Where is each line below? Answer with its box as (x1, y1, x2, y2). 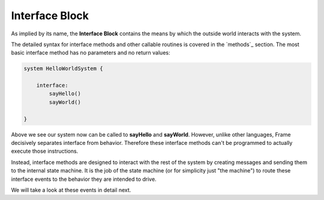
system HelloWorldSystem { (23, 65, 103, 72)
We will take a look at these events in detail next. (11, 186, 131, 193)
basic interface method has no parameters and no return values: (11, 49, 170, 56)
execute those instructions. (11, 147, 79, 155)
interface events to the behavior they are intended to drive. (11, 175, 157, 183)
